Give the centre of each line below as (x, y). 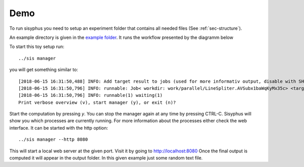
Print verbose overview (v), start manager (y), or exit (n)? (97, 102)
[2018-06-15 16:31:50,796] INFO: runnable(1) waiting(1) (91, 95)
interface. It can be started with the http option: (59, 128)
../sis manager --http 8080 (53, 140)
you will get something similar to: (44, 70)
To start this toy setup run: (37, 47)
